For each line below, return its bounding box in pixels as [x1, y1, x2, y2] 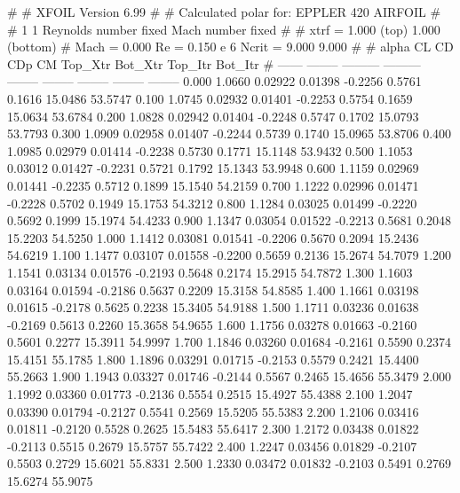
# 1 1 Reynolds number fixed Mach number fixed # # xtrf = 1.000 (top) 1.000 [7, 20, 440, 38]
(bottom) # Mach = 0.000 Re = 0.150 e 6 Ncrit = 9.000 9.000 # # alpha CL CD [7, 37, 454, 56]
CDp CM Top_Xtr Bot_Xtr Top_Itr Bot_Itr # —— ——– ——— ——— [7, 54, 421, 73]
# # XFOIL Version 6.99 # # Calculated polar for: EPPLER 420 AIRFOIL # [7, 3, 441, 20]
